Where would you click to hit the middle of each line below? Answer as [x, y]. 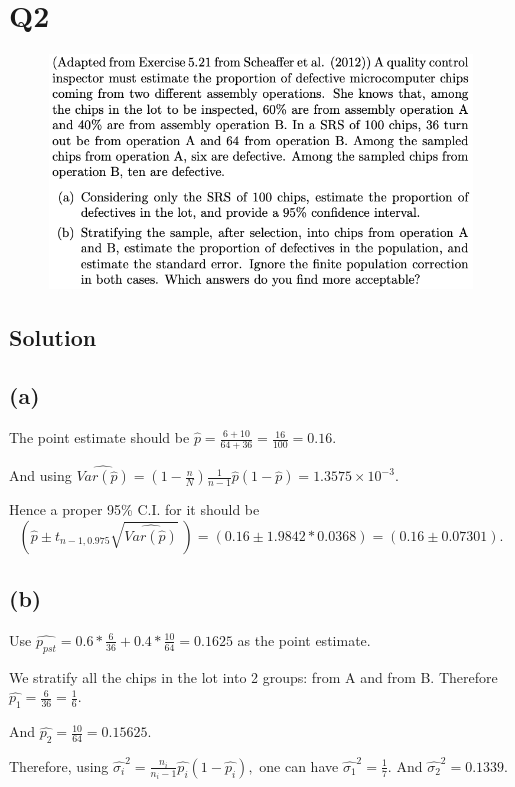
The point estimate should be [99, 437]
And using [40, 475]
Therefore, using [59, 765]
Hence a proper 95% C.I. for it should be [134, 509]
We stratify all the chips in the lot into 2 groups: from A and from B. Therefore [253, 676]
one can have [299, 765]
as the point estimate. [304, 639]
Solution [53, 336]
